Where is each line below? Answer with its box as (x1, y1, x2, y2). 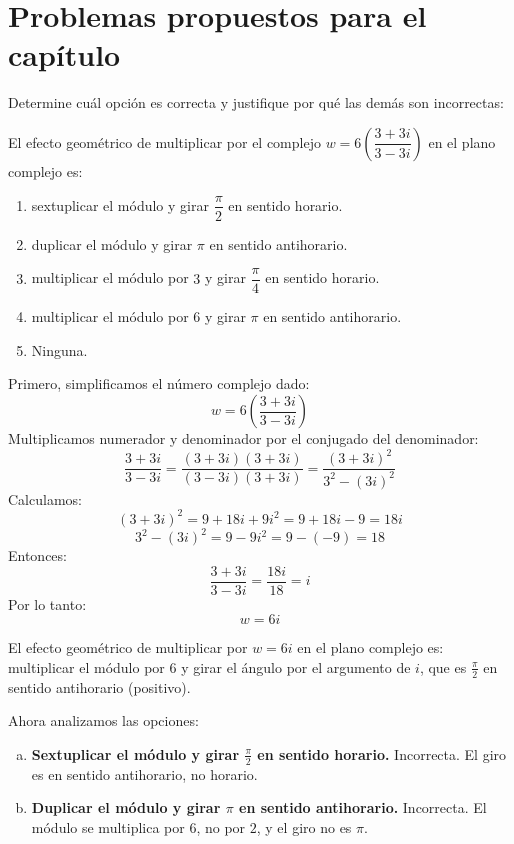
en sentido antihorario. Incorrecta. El (239, 797, 487, 818)
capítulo (8, 34, 121, 75)
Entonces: (8, 545, 67, 566)
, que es (419, 656, 467, 677)
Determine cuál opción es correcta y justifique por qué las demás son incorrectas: (8, 92, 504, 113)
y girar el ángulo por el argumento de (181, 656, 411, 677)
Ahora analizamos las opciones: (8, 710, 199, 731)
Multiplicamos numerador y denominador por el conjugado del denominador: (8, 428, 479, 448)
